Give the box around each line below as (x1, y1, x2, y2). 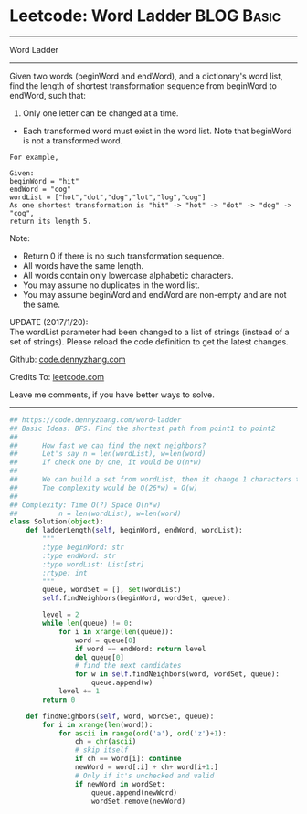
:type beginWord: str (42, 543, 125, 553)
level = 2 (42, 610, 79, 619)
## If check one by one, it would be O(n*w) (9, 458, 203, 467)
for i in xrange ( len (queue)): (58, 627, 174, 636)
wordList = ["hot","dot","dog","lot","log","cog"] (9, 193, 206, 202)
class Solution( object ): (9, 517, 104, 526)
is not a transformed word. (22, 134, 123, 146)
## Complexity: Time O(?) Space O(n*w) (9, 500, 162, 510)
